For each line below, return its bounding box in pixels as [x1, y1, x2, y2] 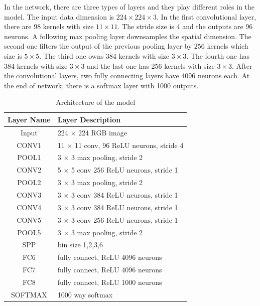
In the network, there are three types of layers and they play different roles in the [4, 2, 255, 12]
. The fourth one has [186, 50, 249, 61]
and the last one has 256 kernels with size [87, 60, 215, 71]
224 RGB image [78, 127, 127, 137]
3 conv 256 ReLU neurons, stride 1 [71, 214, 178, 225]
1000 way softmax [57, 289, 113, 299]
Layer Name [8, 114, 51, 124]
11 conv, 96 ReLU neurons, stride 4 [74, 139, 184, 150]
